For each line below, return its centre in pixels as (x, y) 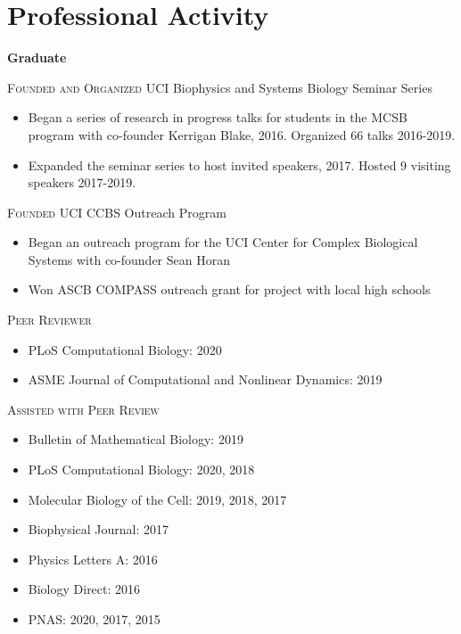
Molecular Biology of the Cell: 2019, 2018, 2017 (157, 499)
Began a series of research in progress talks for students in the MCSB (218, 117)
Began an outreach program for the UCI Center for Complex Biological (223, 242)
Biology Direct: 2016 (84, 589)
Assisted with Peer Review (83, 409)
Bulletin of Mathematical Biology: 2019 (136, 439)
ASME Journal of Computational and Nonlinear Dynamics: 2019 (205, 379)
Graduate (37, 58)
